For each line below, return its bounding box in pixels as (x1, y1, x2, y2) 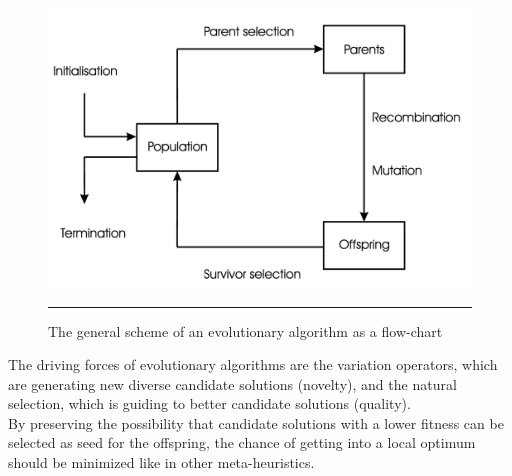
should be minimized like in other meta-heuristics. (8, 452, 315, 473)
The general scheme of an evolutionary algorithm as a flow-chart (48, 320, 443, 341)
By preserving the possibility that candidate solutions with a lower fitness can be (8, 412, 504, 433)
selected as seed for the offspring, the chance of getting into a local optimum (8, 432, 476, 453)
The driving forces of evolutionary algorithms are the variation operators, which (8, 354, 498, 375)
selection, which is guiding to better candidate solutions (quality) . (8, 393, 411, 414)
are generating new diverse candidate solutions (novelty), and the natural (8, 373, 457, 394)
